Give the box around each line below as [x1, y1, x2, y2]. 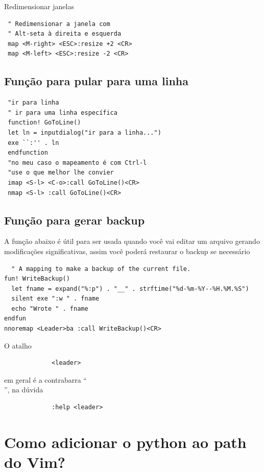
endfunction [8, 149, 48, 157]
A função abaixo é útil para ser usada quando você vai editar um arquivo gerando [4, 236, 260, 246]
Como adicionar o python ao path [4, 431, 247, 452]
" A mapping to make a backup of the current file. [11, 265, 191, 272]
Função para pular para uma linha [4, 73, 188, 89]
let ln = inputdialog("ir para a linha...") [8, 129, 161, 136]
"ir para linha [8, 99, 59, 107]
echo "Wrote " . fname [11, 305, 88, 312]
